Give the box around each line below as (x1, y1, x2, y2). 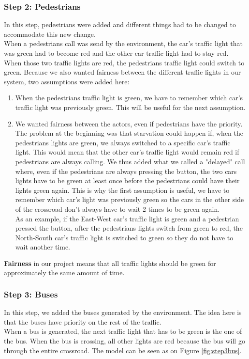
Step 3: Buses (4, 288, 58, 300)
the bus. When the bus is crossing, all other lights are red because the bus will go (4, 336, 245, 346)
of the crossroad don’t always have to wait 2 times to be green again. (15, 203, 220, 214)
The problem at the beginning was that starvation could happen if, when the (15, 128, 244, 138)
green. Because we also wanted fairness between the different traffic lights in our (4, 67, 241, 77)
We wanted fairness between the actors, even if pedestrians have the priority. (15, 118, 243, 128)
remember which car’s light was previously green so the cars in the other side (15, 194, 244, 204)
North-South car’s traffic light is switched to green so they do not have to (15, 232, 234, 242)
